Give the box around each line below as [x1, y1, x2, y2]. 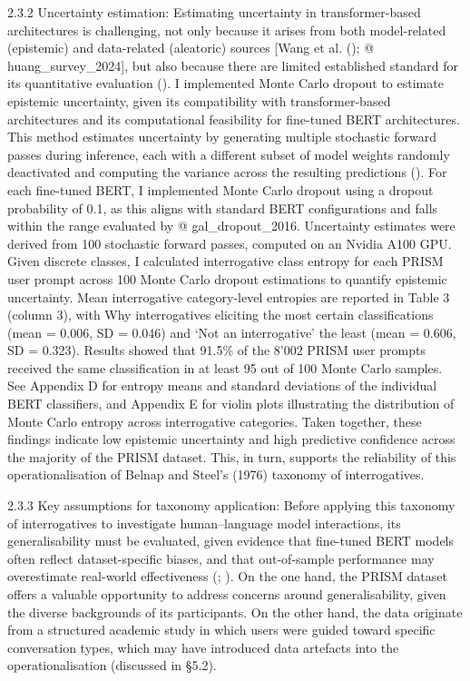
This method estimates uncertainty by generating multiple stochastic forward [7, 127, 437, 146]
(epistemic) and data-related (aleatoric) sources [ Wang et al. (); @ [7, 38, 375, 57]
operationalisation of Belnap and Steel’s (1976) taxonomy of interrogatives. [7, 465, 425, 484]
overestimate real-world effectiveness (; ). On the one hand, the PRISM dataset [7, 567, 447, 586]
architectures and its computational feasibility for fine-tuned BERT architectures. [7, 109, 460, 128]
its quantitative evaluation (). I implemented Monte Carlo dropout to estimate [7, 74, 444, 93]
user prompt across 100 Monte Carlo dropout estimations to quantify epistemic [7, 269, 447, 288]
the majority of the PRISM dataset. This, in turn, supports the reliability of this [7, 447, 456, 466]
